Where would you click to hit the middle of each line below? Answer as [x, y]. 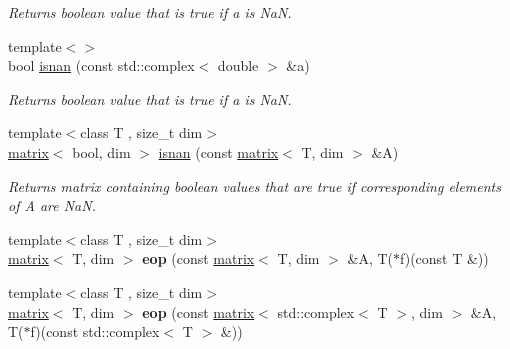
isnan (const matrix [218, 151]
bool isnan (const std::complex [101, 65]
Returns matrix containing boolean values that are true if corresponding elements [254, 185]
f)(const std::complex [95, 331]
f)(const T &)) [444, 258]
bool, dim [101, 151]
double [238, 65]
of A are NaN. [52, 205]
